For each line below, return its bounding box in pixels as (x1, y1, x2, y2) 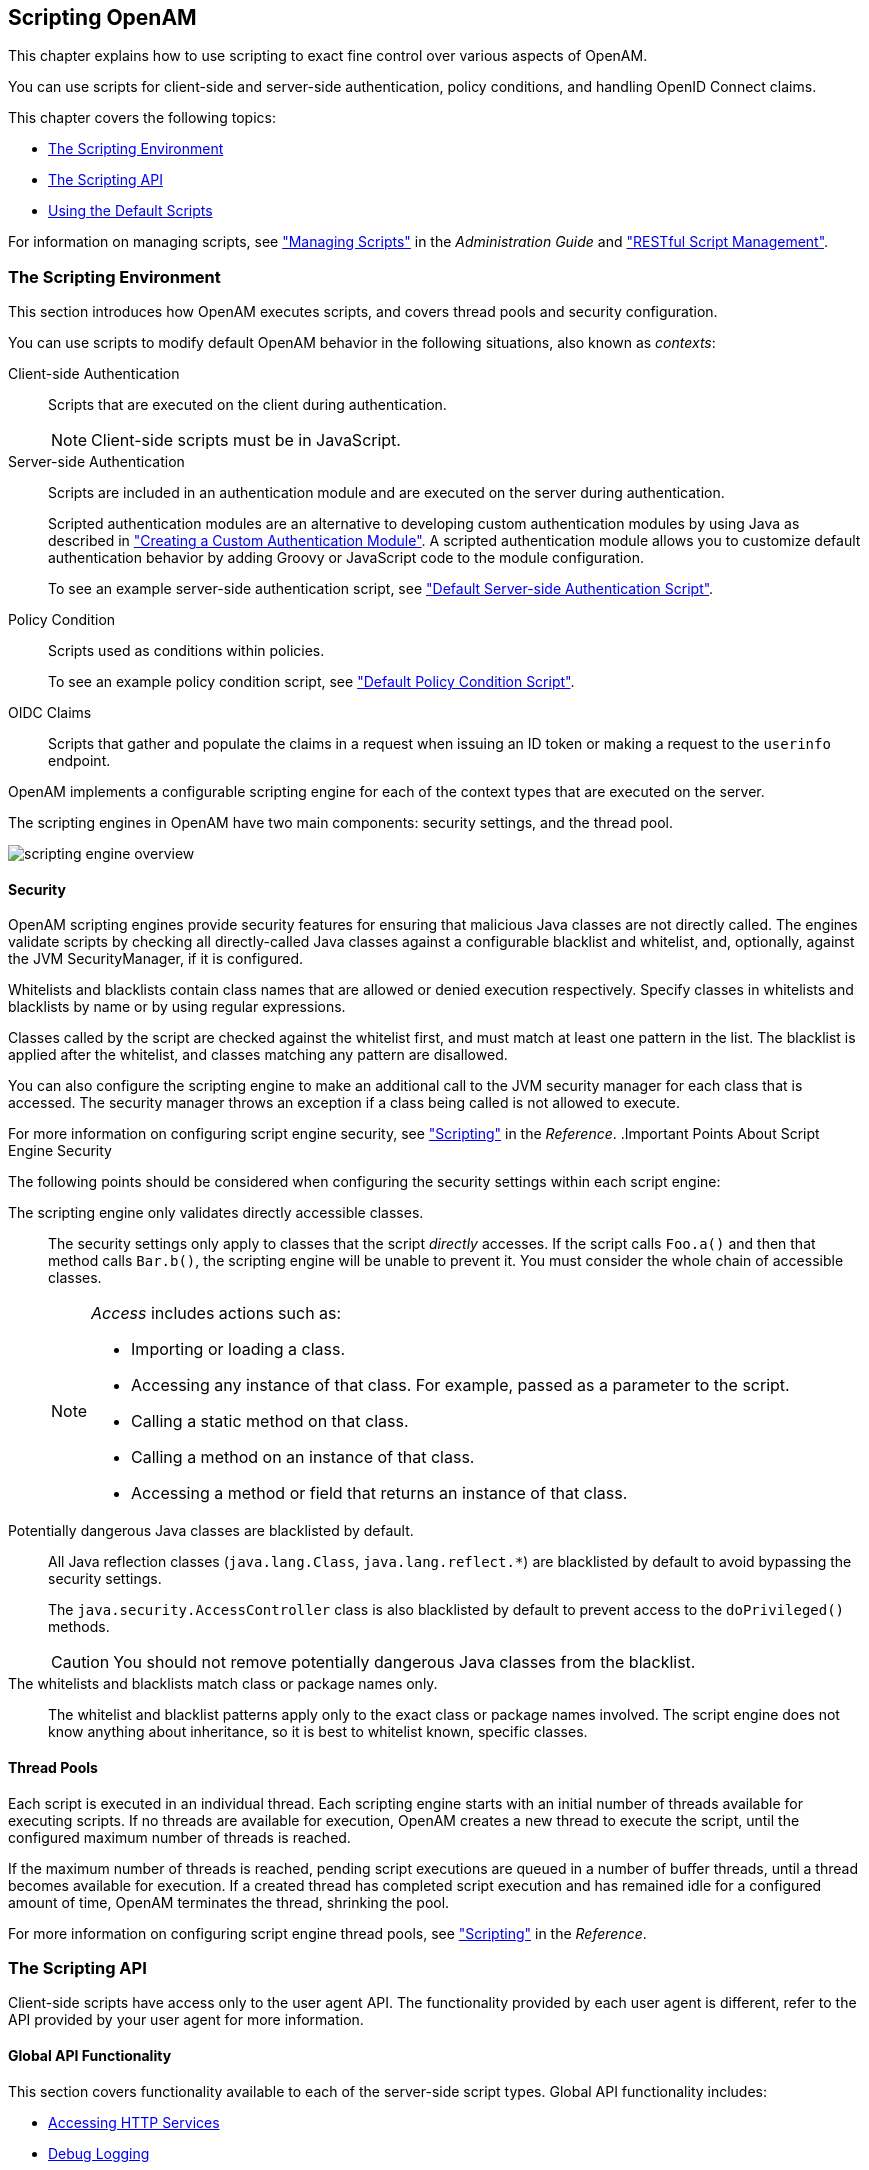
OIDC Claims (8, 704, 92, 722)
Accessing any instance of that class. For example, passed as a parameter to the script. (131, 1375, 790, 1396)
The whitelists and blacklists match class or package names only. (8, 1675, 438, 1693)
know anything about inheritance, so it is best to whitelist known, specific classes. (48, 1723, 588, 1741)
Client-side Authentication (8, 365, 180, 383)
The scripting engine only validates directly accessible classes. (8, 1204, 424, 1222)
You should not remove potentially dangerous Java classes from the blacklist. (113, 1652, 696, 1673)
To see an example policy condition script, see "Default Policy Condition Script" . (48, 673, 575, 691)
